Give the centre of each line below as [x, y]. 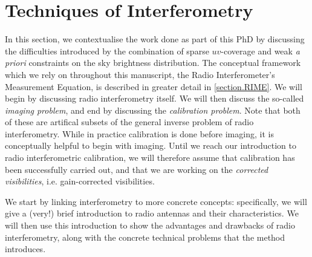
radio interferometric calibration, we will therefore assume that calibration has [150, 158]
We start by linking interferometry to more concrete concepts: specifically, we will [156, 201]
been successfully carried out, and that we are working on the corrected [137, 169]
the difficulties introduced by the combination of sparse [107, 50]
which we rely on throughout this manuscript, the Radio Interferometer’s [140, 74]
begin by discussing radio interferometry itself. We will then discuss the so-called [154, 98]
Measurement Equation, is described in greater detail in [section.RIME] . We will [154, 86]
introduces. [25, 249]
